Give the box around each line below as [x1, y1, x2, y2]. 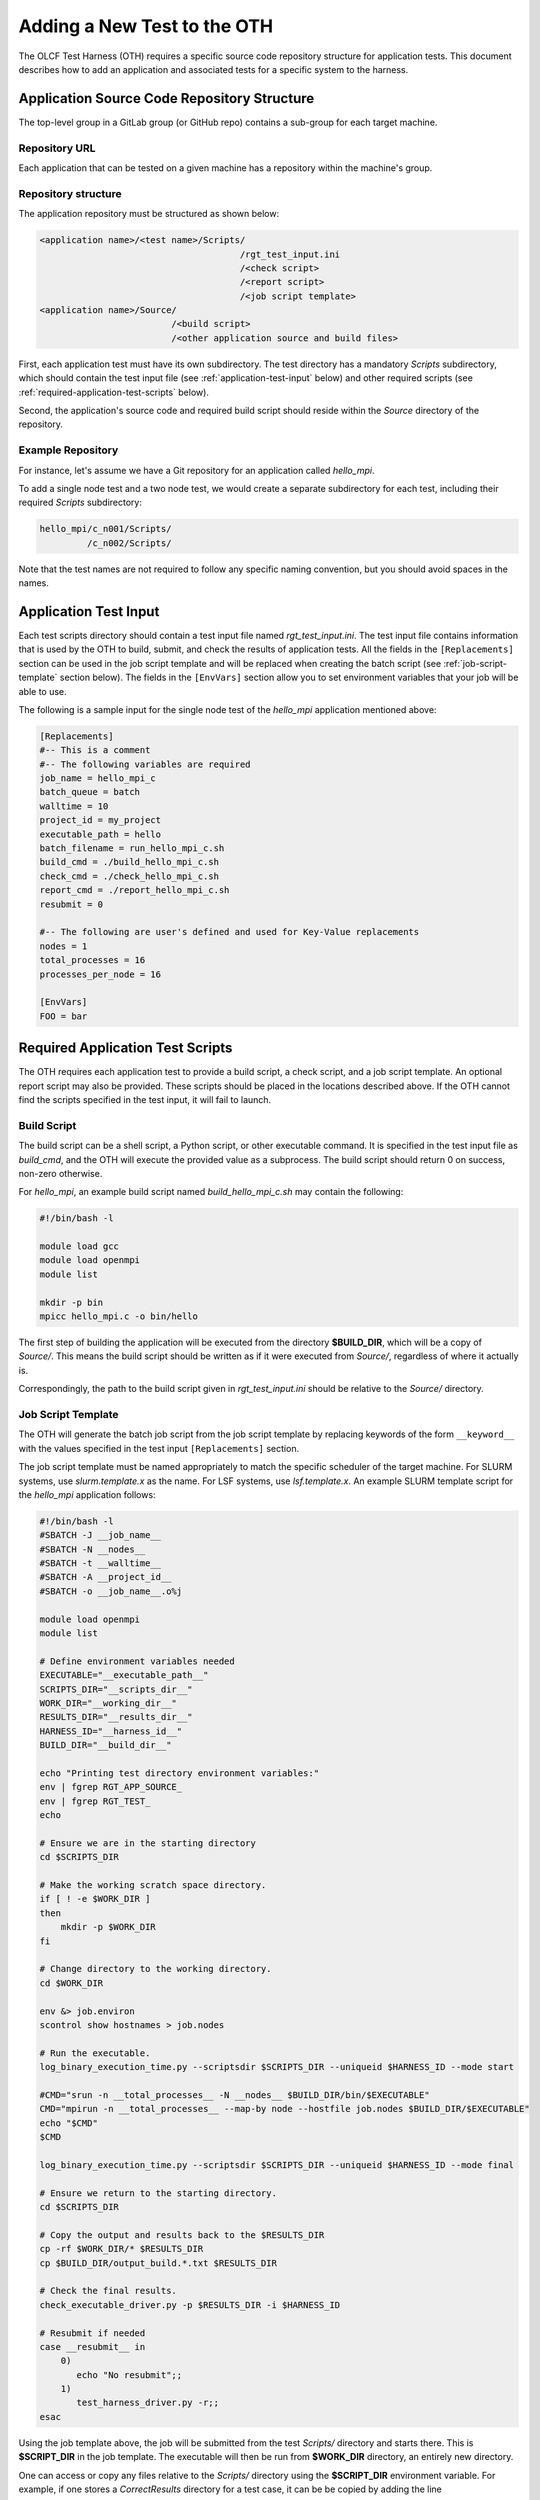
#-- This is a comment [39, 745, 151, 756]
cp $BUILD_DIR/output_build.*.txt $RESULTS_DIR [39, 2257, 277, 2269]
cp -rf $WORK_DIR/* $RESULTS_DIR [39, 2243, 204, 2255]
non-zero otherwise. [18, 1167, 103, 1179]
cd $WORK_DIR [39, 1977, 104, 1989]
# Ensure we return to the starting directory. [39, 2187, 277, 2199]
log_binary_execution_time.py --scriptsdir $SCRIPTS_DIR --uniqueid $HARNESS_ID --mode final [39, 2159, 515, 2170]
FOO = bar [39, 1010, 88, 1022]
